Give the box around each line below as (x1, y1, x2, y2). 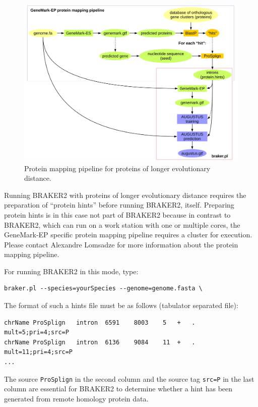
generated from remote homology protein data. (4, 393, 149, 403)
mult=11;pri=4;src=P (4, 348, 73, 356)
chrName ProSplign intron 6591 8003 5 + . (4, 319, 196, 326)
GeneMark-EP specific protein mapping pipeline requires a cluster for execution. (4, 229, 252, 240)
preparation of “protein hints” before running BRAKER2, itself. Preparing (4, 199, 234, 210)
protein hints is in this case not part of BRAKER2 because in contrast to (4, 209, 231, 220)
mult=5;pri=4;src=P (4, 329, 69, 336)
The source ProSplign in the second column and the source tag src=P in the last (4, 373, 254, 384)
